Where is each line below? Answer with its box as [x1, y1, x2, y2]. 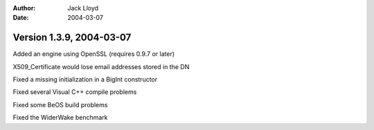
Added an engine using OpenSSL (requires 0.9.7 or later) [12, 50, 175, 58]
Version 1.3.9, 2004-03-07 [12, 32, 132, 44]
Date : [12, 14, 29, 22]
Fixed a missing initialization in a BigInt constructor [12, 75, 158, 84]
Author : [12, 4, 36, 12]
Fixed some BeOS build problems [12, 100, 108, 109]
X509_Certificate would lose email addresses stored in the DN [12, 62, 190, 71]
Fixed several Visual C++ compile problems [12, 88, 137, 96]
